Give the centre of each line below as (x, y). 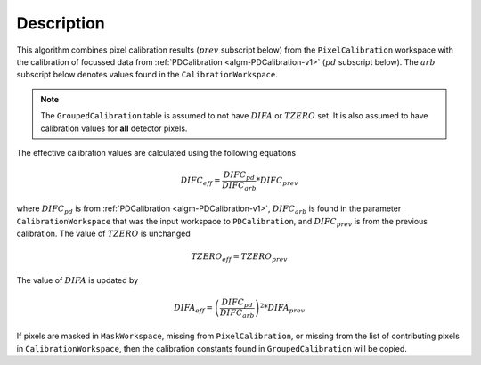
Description (61, 23)
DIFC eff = (201, 182)
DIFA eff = (194, 309)
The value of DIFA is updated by (77, 280)
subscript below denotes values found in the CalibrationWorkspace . (147, 75)
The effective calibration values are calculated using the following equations (156, 152)
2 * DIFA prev (282, 308)
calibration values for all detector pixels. (114, 128)
